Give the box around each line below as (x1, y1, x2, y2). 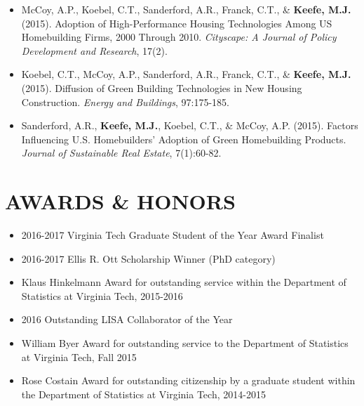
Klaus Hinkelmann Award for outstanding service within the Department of (21, 275, 346, 289)
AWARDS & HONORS (5, 187, 236, 216)
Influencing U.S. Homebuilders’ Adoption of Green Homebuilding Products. (21, 131, 346, 146)
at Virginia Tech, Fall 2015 (21, 349, 137, 364)
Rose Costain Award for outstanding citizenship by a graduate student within (21, 373, 356, 388)
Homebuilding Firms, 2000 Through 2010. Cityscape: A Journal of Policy (21, 30, 337, 44)
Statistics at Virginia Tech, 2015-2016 (21, 288, 183, 303)
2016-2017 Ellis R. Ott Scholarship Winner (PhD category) (21, 251, 276, 266)
